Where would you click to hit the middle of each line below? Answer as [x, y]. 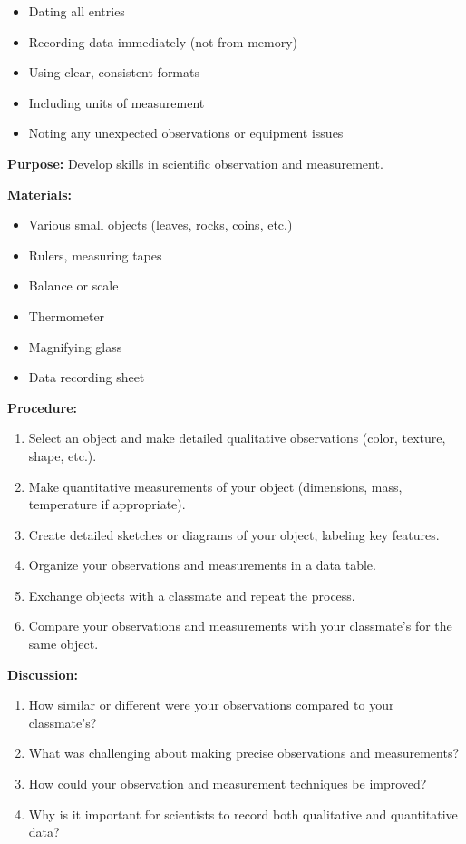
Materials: [39, 194]
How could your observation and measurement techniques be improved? [228, 784]
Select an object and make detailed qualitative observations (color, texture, [237, 438]
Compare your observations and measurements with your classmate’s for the [240, 626]
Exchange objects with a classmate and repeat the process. [192, 595]
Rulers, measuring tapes [95, 255]
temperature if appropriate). [107, 504]
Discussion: [43, 674]
